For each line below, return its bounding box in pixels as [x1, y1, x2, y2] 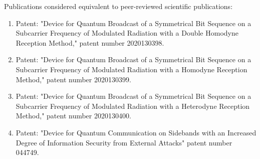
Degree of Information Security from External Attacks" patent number [16, 137, 232, 147]
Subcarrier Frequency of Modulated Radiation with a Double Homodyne [16, 28, 238, 38]
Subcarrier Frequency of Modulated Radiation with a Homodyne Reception [16, 64, 247, 74]
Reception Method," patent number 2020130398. [16, 37, 164, 48]
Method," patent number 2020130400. [16, 110, 131, 121]
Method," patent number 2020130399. [16, 74, 131, 84]
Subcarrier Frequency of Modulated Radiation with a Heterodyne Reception [16, 100, 250, 111]
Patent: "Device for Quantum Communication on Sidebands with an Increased [16, 127, 256, 137]
